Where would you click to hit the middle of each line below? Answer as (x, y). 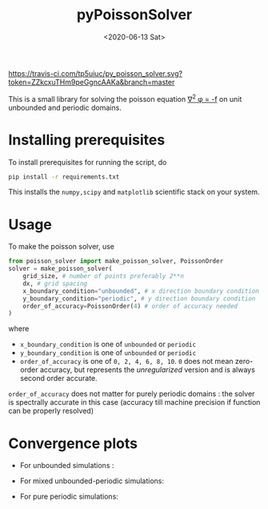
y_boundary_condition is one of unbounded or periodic (108, 353)
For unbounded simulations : (67, 466)
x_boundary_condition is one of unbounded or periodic (108, 344)
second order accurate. (58, 378)
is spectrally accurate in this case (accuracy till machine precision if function (134, 402)
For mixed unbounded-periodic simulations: (92, 481)
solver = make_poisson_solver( (60, 269)
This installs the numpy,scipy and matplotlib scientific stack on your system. (134, 192)
